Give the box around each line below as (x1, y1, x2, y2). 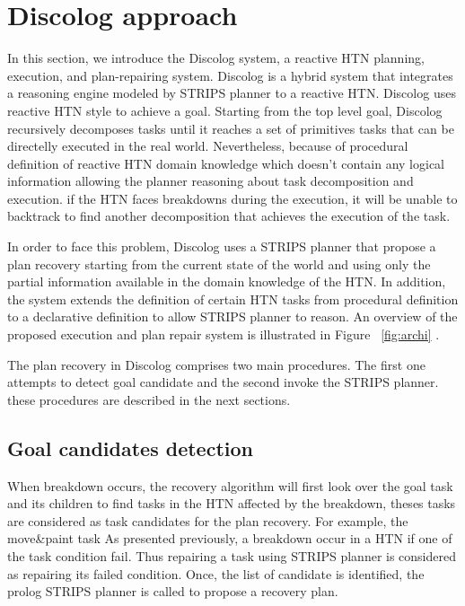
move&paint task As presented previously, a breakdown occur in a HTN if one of (7, 529, 452, 548)
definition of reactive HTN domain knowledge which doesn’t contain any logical (7, 154, 445, 172)
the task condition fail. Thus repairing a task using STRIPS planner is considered (7, 546, 456, 565)
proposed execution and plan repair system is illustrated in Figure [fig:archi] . (7, 325, 440, 344)
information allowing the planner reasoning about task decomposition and (7, 171, 414, 190)
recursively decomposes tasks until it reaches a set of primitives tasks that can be (7, 119, 454, 137)
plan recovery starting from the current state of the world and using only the (7, 254, 431, 273)
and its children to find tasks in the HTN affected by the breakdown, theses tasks (7, 494, 456, 513)
